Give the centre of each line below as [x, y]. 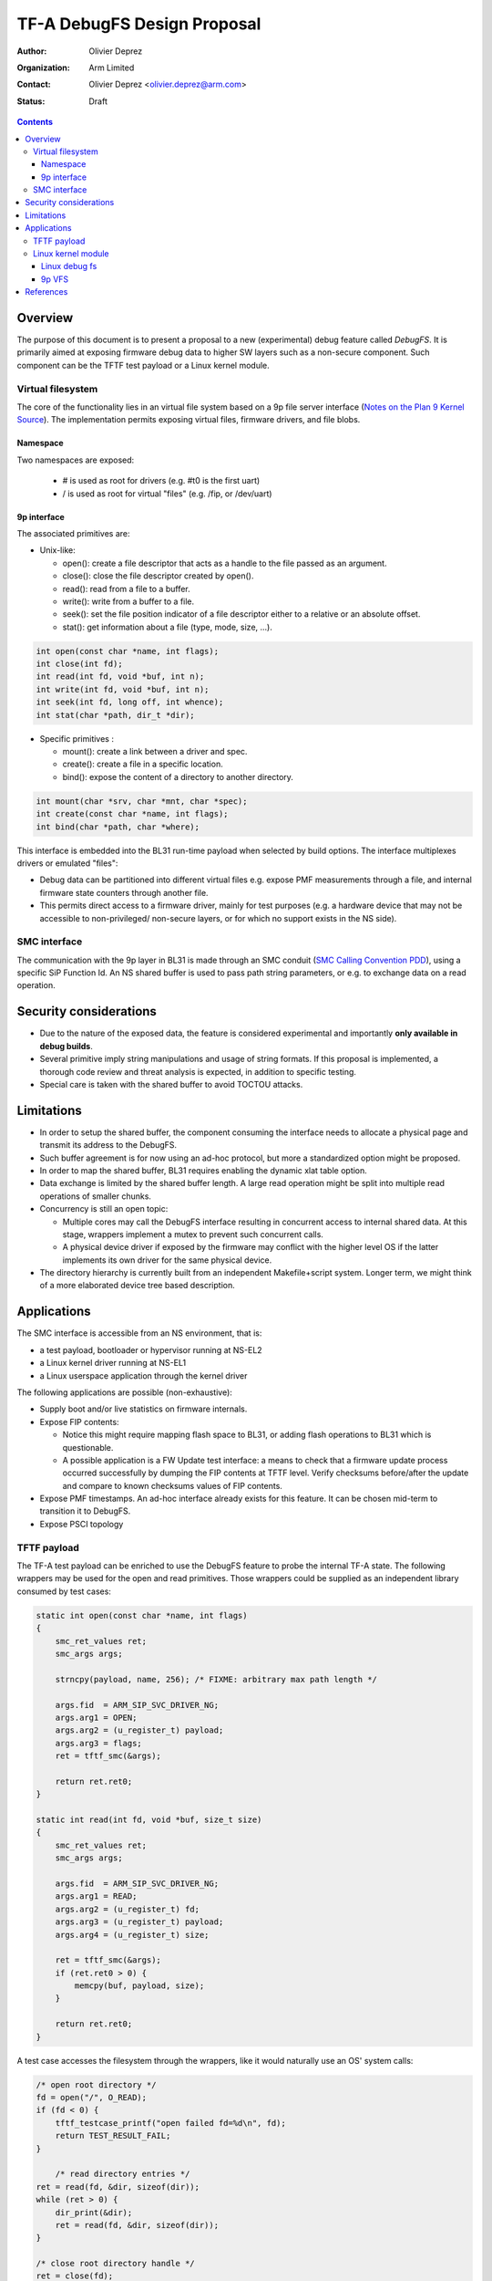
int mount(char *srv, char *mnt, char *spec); [142, 801]
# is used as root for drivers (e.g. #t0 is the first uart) [161, 481]
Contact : [34, 84]
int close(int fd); [79, 664]
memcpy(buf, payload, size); [139, 1986]
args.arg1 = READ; [96, 1896]
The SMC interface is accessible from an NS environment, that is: [139, 1333]
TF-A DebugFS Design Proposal [139, 24]
